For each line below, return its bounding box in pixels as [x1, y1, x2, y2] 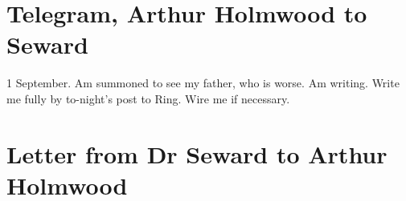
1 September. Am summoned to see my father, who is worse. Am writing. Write [6, 74, 400, 91]
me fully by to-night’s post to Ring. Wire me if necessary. [6, 90, 290, 107]
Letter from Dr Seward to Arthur [6, 137, 388, 170]
